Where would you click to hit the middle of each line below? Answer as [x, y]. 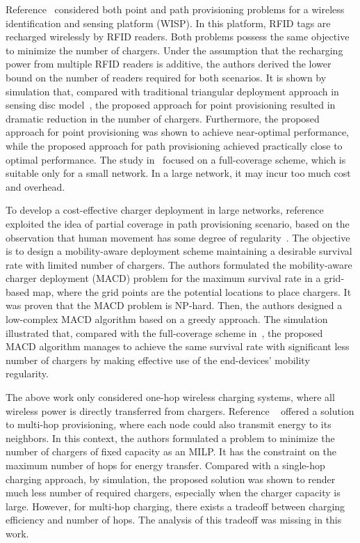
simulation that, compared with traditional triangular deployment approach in [172, 91]
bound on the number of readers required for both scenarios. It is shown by [166, 77]
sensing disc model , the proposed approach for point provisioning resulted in [171, 105]
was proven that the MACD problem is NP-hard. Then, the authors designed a [174, 305]
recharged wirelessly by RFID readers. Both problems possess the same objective [178, 37]
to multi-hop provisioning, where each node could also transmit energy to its [169, 424]
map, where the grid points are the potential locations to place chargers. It [192, 291]
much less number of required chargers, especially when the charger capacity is [173, 493]
